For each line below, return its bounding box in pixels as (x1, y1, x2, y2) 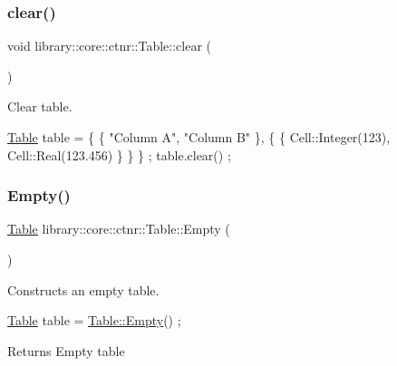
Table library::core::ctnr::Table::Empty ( (7, 219, 230, 238)
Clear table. (7, 97, 73, 116)
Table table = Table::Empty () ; (7, 311, 181, 330)
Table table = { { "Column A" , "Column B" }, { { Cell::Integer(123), (7, 128, 391, 146)
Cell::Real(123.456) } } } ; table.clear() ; (7, 145, 231, 164)
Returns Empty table (7, 341, 125, 360)
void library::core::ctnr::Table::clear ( (7, 36, 212, 55)
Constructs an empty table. (7, 280, 160, 299)
